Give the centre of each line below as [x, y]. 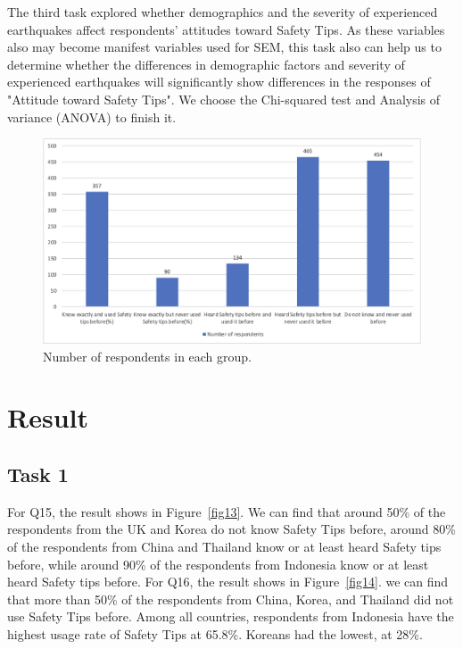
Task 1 [38, 474]
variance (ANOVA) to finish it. [92, 116]
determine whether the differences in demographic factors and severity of [206, 64]
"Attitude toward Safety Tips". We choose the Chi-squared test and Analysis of [224, 99]
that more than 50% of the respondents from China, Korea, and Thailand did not [231, 599]
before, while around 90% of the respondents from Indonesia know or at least [218, 564]
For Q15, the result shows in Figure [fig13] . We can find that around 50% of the [227, 511]
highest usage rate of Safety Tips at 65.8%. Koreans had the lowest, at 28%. [215, 633]
